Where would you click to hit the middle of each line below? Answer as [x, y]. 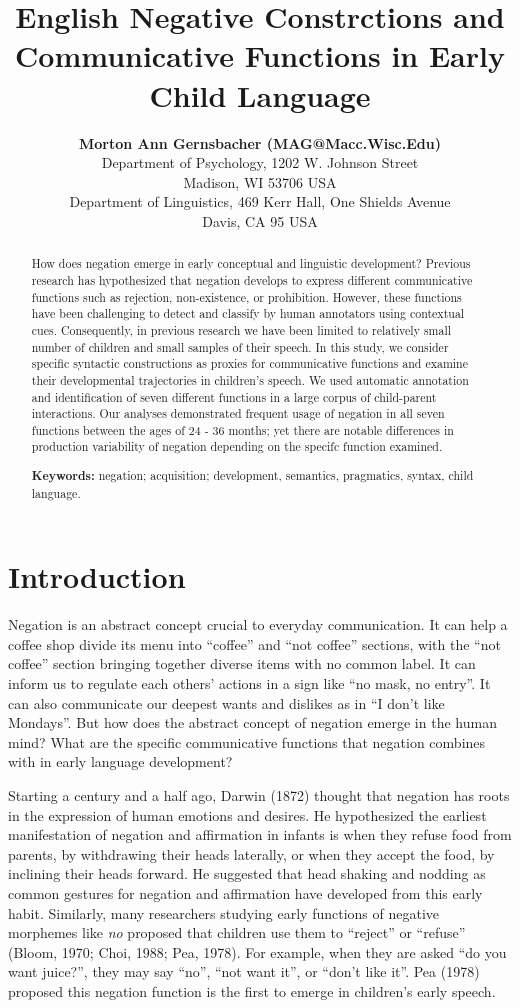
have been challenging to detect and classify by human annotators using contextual [248, 313]
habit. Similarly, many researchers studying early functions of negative [224, 912]
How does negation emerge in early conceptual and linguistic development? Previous [251, 263]
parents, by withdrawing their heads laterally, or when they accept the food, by [251, 853]
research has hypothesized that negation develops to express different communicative [252, 279]
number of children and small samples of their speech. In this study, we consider [240, 346]
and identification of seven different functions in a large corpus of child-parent [234, 396]
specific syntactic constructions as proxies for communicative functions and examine [249, 363]
